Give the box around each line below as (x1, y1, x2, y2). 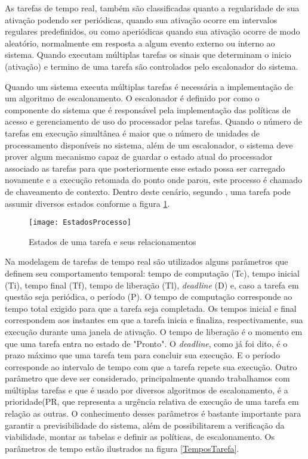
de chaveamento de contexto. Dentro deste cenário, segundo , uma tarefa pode (5, 185, 291, 197)
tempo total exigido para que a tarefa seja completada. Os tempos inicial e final (5, 302, 297, 314)
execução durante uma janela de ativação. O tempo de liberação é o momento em (5, 325, 303, 337)
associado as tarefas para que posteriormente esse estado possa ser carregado (5, 162, 285, 174)
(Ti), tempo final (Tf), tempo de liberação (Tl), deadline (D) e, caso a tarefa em (5, 278, 299, 291)
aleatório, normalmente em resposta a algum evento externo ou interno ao (5, 36, 275, 49)
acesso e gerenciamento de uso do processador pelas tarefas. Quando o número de (5, 115, 303, 128)
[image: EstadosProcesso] (29, 218, 131, 227)
